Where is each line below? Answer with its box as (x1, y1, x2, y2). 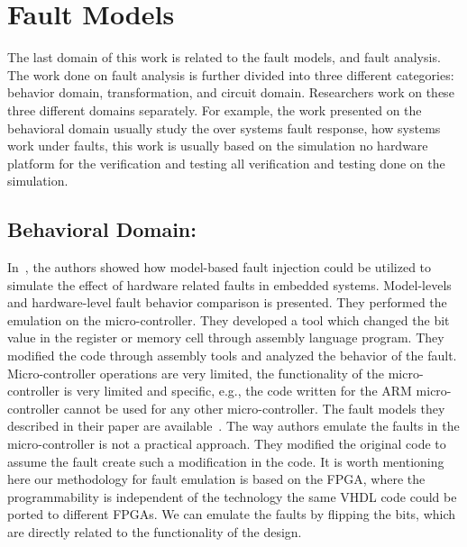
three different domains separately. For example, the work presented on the (7, 100, 422, 119)
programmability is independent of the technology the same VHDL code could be (7, 487, 457, 506)
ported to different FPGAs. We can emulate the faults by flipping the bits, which (7, 505, 456, 524)
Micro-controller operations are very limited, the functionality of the (7, 363, 385, 382)
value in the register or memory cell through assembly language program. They (7, 328, 444, 347)
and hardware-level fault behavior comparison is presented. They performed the (7, 293, 447, 312)
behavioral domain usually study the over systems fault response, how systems (7, 118, 441, 137)
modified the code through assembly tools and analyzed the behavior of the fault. (7, 346, 457, 365)
